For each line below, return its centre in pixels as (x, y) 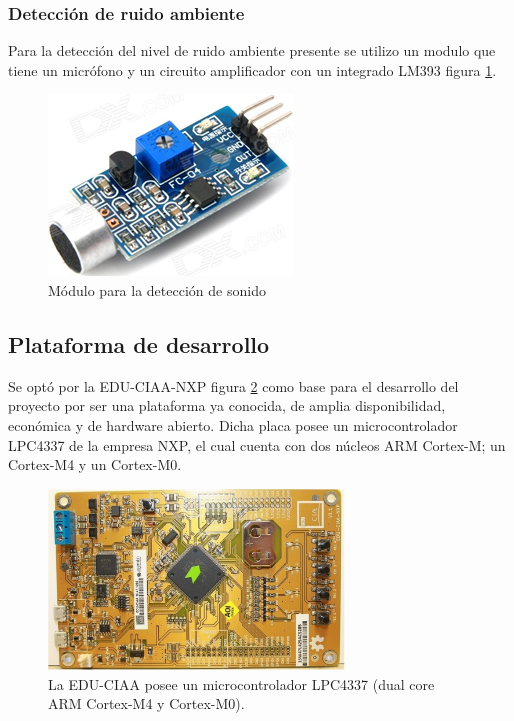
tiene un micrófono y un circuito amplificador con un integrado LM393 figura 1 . (252, 69)
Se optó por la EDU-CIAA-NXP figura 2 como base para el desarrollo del (233, 385)
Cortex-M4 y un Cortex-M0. (95, 464)
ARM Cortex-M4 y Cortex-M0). (146, 703)
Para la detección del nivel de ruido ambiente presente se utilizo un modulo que (252, 50)
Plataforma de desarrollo (139, 343)
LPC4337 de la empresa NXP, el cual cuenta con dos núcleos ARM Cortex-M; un (257, 444)
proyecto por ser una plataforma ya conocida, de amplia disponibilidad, (227, 405)
